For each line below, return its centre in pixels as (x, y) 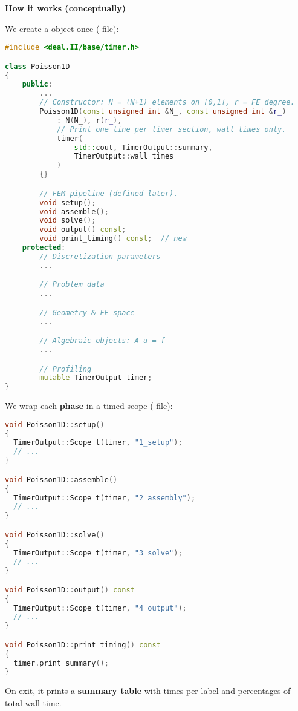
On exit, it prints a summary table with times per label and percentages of (148, 691)
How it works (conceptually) (65, 8)
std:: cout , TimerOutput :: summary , (143, 147)
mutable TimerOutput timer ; (96, 378)
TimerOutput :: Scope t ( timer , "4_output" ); (100, 608)
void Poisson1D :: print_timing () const (83, 645)
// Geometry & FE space (87, 313)
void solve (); (68, 221)
